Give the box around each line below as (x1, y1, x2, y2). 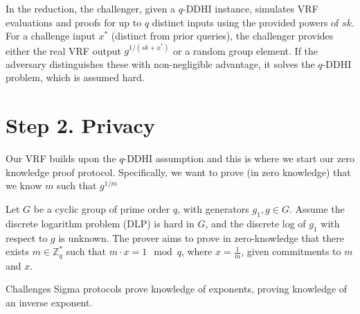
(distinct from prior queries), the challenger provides (111, 28, 334, 43)
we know (6, 178, 42, 193)
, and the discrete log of (205, 216, 306, 230)
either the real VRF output (6, 43, 121, 58)
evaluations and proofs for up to (6, 15, 142, 29)
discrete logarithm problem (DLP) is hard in (6, 216, 195, 230)
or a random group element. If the (173, 43, 318, 58)
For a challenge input (6, 28, 96, 43)
